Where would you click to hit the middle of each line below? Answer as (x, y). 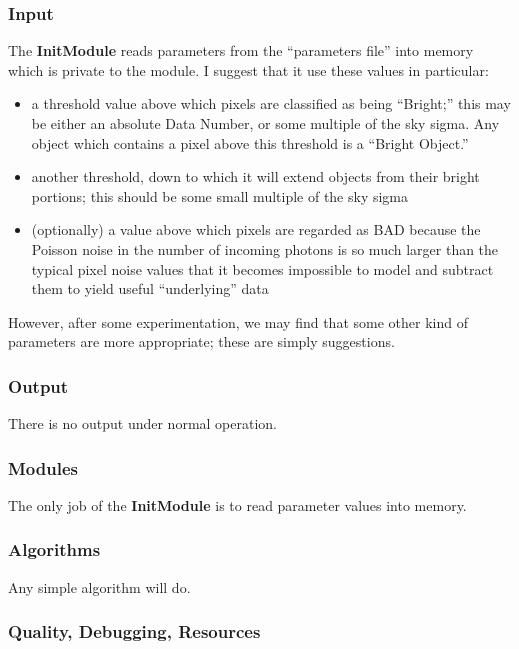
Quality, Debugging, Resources (134, 631)
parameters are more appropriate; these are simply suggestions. (201, 341)
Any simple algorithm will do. (99, 586)
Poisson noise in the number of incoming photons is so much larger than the (265, 248)
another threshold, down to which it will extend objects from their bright (255, 176)
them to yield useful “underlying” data (150, 288)
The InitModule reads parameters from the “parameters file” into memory (241, 50)
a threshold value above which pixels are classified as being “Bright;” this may (271, 103)
